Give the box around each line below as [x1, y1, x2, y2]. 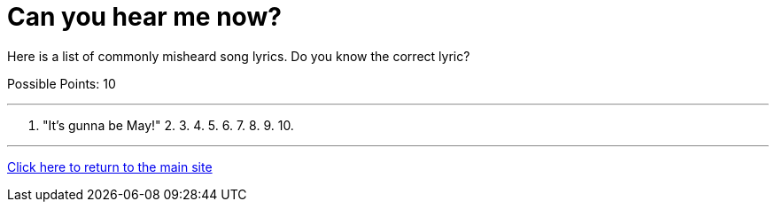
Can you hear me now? [7, 2, 282, 32]
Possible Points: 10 [7, 75, 116, 91]
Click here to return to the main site [7, 159, 213, 174]
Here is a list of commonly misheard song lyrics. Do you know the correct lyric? [7, 48, 470, 64]
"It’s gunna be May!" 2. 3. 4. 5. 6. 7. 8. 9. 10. [43, 117, 294, 133]
